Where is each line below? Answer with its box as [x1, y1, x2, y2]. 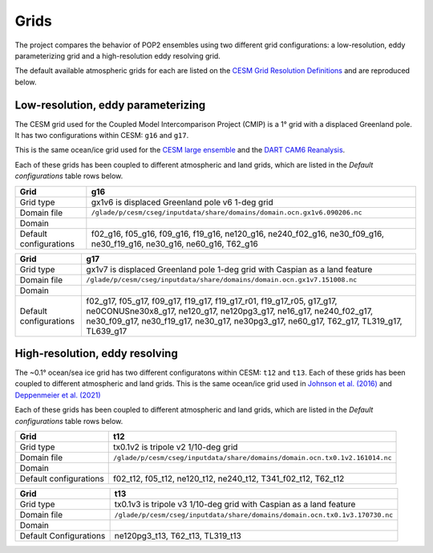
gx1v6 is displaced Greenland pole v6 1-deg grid [91, 197, 273, 208]
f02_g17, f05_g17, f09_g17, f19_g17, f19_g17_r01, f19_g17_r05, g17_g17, [86, 295, 338, 307]
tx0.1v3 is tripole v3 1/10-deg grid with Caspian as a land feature [114, 498, 356, 510]
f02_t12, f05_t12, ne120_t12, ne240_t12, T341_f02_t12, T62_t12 [112, 474, 345, 485]
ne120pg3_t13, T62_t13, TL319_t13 [114, 531, 242, 542]
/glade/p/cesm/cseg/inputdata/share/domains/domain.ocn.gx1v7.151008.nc [86, 275, 358, 284]
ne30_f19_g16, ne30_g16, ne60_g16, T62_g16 [91, 238, 258, 249]
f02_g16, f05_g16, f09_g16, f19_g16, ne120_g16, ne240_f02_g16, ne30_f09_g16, [91, 228, 385, 239]
